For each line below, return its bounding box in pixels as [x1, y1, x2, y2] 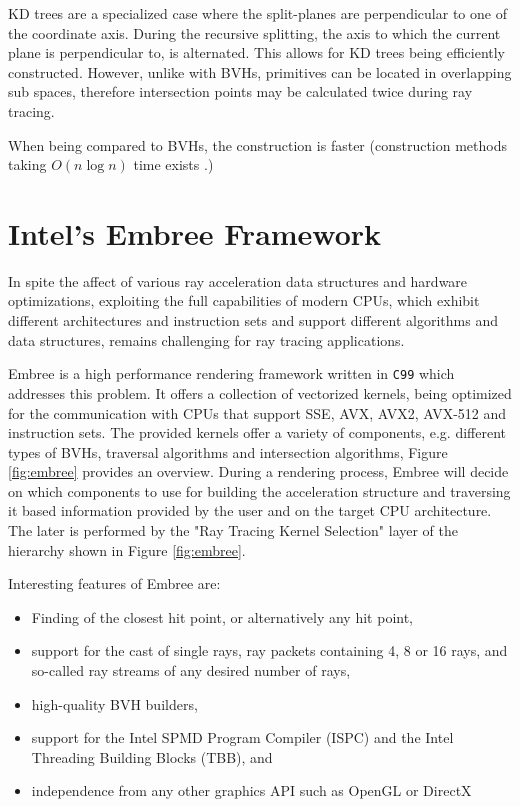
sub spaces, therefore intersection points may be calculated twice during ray [8, 81, 473, 102]
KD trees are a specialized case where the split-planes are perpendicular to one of [8, 3, 507, 23]
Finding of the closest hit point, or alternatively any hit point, [31, 606, 414, 627]
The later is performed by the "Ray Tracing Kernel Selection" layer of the [8, 520, 459, 541]
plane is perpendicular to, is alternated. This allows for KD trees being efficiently [8, 42, 505, 63]
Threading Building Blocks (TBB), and [31, 746, 273, 767]
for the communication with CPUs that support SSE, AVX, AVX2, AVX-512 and [8, 402, 507, 423]
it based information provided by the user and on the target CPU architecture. [8, 500, 492, 521]
